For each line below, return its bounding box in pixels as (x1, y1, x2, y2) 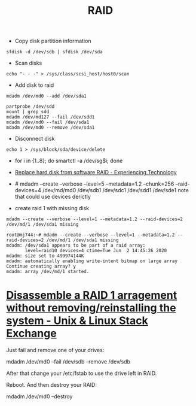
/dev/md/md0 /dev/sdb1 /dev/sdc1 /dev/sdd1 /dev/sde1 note (42, 187, 189, 194)
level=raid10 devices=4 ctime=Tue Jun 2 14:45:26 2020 (24, 248, 167, 254)
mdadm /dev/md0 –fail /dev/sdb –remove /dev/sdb (6, 358, 130, 365)
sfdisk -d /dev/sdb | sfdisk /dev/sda (6, 49, 103, 55)
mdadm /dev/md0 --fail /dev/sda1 (6, 119, 90, 126)
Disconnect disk (14, 135, 55, 143)
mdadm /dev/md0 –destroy (6, 393, 73, 400)
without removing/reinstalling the (6, 301, 176, 315)
